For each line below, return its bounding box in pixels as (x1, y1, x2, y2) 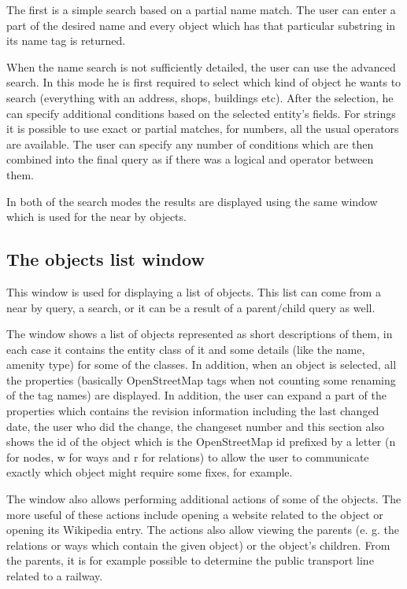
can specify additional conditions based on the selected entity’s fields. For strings (6, 105, 396, 121)
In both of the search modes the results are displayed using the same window (6, 193, 378, 209)
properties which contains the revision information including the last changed (6, 403, 379, 419)
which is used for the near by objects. (6, 208, 187, 225)
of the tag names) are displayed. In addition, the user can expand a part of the (6, 387, 387, 403)
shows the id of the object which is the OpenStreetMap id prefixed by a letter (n (6, 433, 396, 450)
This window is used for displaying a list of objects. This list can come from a (6, 283, 381, 300)
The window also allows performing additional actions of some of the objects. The (6, 491, 401, 507)
